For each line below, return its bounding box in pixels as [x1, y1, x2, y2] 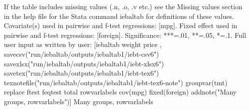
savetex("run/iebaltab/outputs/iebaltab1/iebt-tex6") [4, 68, 159, 78]
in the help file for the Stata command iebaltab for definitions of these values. [4, 11, 234, 21]
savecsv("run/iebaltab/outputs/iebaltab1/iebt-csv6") [4, 48, 159, 59]
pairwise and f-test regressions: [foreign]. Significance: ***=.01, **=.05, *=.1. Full [4, 30, 246, 40]
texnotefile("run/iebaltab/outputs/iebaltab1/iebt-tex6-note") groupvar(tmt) [4, 77, 228, 87]
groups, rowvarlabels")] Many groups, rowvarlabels [4, 96, 153, 106]
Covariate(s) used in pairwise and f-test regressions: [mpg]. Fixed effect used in [4, 20, 237, 31]
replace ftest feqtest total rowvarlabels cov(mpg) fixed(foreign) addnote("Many [4, 87, 237, 97]
